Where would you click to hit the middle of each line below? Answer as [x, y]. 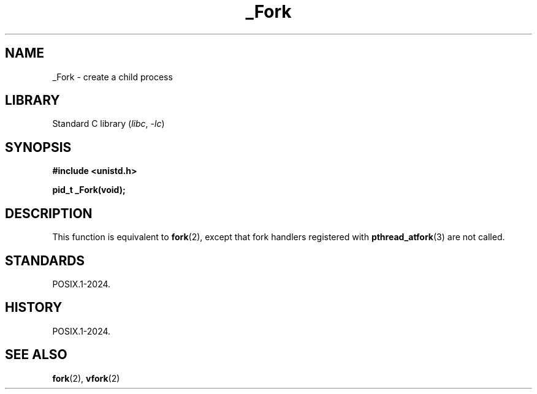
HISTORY [34, 308]
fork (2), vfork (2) [86, 378]
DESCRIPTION [49, 213]
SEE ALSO [36, 355]
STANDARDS [45, 260]
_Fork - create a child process [112, 77]
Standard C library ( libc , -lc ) [109, 124]
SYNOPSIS [38, 147]
